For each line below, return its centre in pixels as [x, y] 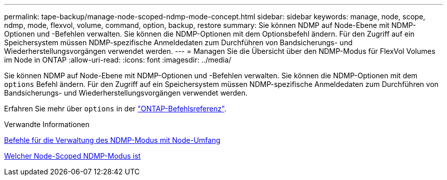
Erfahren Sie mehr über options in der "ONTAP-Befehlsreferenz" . [115, 109]
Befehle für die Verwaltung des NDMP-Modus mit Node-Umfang [112, 140]
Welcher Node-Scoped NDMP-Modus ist [72, 156]
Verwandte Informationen [47, 124]
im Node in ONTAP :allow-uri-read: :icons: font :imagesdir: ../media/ [118, 60]
